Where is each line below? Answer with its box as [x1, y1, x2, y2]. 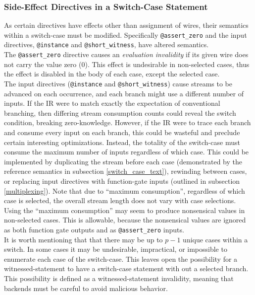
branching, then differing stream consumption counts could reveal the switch [4, 107, 236, 118]
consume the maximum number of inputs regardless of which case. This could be [4, 147, 249, 157]
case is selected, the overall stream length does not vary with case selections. [4, 195, 236, 206]
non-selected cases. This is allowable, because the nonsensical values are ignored [4, 215, 246, 225]
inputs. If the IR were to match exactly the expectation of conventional [4, 98, 220, 108]
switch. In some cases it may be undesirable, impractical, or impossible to [4, 244, 227, 254]
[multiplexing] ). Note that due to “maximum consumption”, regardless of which [4, 185, 245, 196]
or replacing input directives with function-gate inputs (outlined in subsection [4, 175, 240, 186]
